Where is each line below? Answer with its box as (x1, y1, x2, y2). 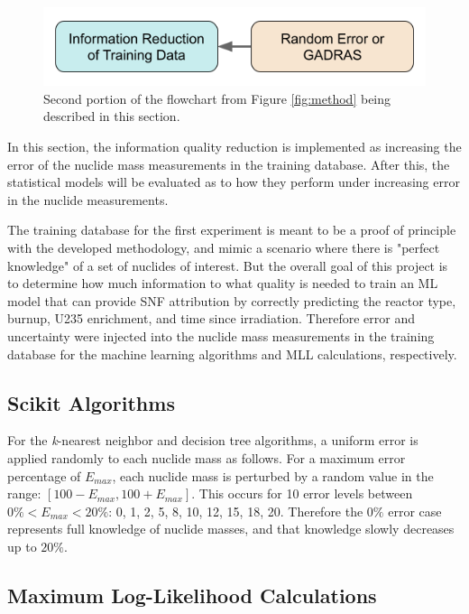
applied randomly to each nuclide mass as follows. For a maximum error (7, 448, 406, 467)
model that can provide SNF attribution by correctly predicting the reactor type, (7, 291, 456, 310)
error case (388, 501, 442, 520)
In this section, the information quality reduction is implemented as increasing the (7, 137, 462, 156)
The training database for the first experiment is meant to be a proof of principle (7, 220, 456, 239)
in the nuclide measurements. (7, 190, 169, 209)
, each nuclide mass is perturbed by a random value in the (112, 466, 434, 485)
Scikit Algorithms (7, 388, 175, 416)
